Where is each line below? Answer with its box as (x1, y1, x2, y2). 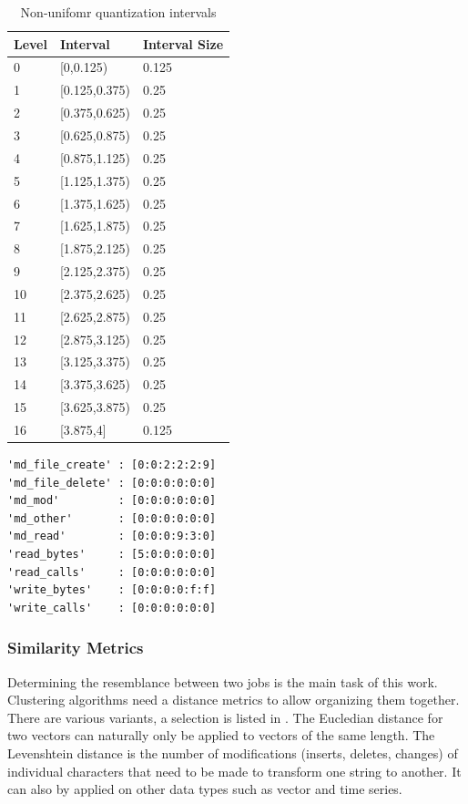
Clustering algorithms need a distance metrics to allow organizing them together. (7, 690, 460, 709)
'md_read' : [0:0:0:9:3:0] (7, 530, 217, 543)
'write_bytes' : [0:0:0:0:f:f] (7, 583, 217, 597)
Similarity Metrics (7, 636, 144, 659)
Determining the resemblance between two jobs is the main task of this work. (7, 672, 438, 691)
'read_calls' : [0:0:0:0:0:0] (7, 565, 217, 579)
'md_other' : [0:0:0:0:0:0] (7, 511, 217, 525)
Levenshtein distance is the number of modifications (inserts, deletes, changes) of (7, 743, 458, 762)
